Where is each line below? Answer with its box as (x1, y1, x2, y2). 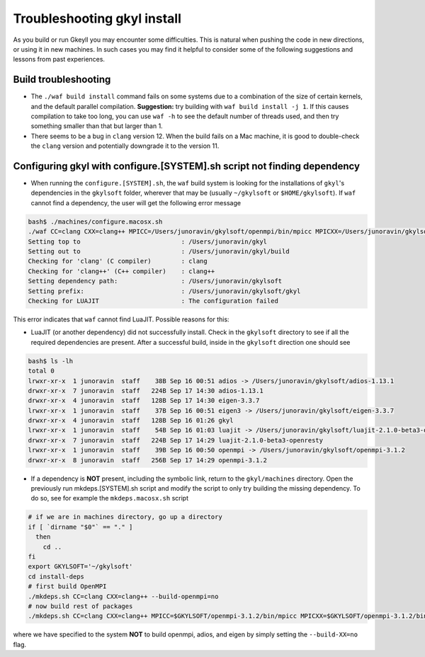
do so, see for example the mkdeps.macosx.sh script (30, 494, 189, 503)
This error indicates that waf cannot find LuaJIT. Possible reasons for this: (13, 315, 229, 324)
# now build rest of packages (28, 602, 133, 610)
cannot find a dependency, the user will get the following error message (30, 198, 241, 207)
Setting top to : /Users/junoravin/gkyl (28, 237, 268, 246)
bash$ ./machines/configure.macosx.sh (28, 217, 163, 226)
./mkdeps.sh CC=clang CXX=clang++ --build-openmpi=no (28, 592, 219, 600)
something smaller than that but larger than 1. (30, 122, 163, 130)
